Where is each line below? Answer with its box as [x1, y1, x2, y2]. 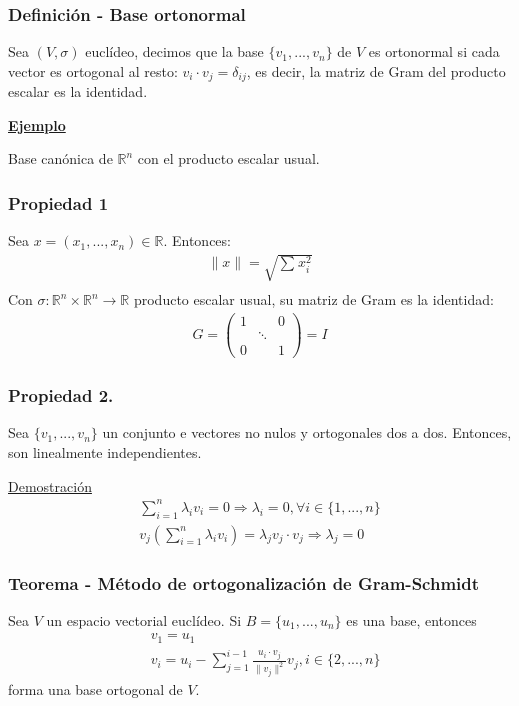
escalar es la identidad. [8, 81, 148, 102]
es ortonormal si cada [368, 41, 500, 62]
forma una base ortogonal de [8, 678, 183, 699]
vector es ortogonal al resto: [8, 60, 178, 81]
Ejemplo [8, 114, 66, 135]
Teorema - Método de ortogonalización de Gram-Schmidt [8, 570, 480, 595]
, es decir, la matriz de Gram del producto [246, 60, 506, 81]
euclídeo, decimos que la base [85, 41, 264, 62]
